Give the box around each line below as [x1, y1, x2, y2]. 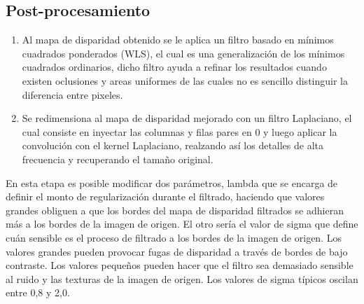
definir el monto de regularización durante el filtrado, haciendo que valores [6, 189, 325, 204]
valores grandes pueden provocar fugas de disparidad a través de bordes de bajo [6, 244, 348, 258]
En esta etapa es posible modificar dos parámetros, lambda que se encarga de [6, 175, 338, 190]
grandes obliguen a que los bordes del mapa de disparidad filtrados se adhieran [6, 202, 344, 217]
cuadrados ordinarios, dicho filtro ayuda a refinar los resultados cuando [22, 60, 327, 74]
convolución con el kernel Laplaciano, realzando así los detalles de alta [22, 138, 324, 153]
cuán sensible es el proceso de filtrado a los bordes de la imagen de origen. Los [6, 230, 342, 244]
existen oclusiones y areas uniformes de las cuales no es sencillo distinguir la [22, 73, 348, 88]
